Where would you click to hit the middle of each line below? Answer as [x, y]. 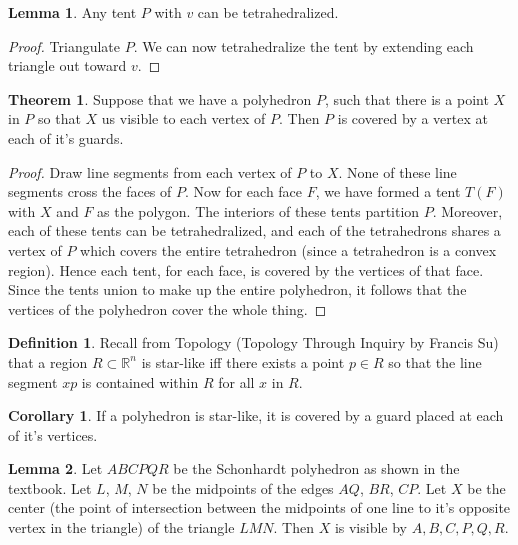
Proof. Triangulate [64, 45]
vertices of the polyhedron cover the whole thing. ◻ [167, 308]
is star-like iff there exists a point [243, 361]
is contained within [140, 381]
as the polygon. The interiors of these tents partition [258, 210]
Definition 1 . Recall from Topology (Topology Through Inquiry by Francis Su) [253, 342]
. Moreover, [467, 210]
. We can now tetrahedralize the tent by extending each [303, 45]
